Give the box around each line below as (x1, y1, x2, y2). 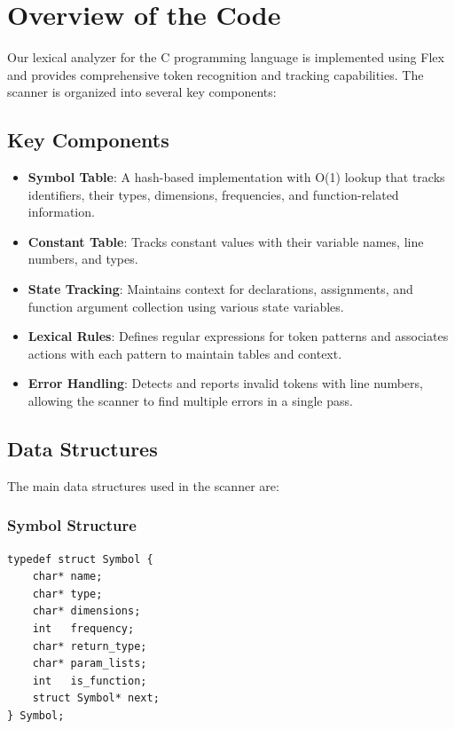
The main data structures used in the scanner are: (7, 476, 279, 495)
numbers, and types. (27, 250, 138, 268)
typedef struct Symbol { (7, 552, 153, 566)
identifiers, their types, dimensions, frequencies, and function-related (27, 185, 399, 203)
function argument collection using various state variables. (27, 297, 344, 315)
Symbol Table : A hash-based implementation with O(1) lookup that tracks (27, 168, 445, 186)
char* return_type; (32, 639, 147, 653)
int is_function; (32, 674, 147, 687)
